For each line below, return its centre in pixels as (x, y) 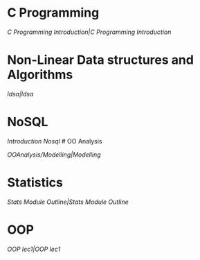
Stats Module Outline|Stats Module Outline (68, 202)
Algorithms (40, 75)
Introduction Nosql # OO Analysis (55, 141)
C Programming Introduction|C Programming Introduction (89, 32)
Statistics (35, 182)
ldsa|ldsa (20, 94)
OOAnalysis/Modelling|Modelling (54, 155)
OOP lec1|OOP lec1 (34, 249)
